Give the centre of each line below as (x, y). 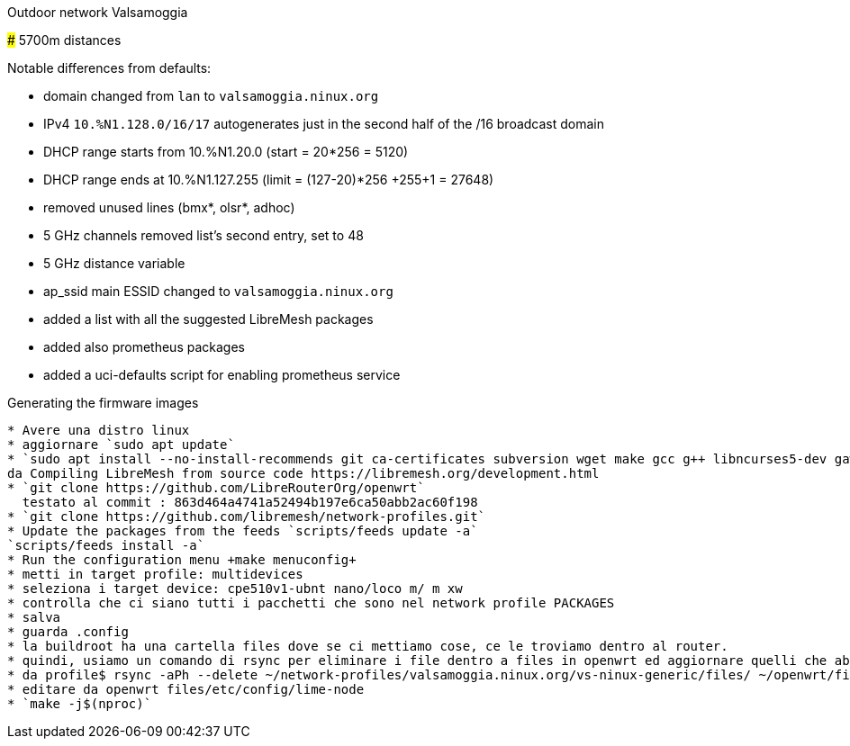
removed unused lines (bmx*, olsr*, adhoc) (169, 207)
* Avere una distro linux (99, 430)
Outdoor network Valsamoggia (98, 12)
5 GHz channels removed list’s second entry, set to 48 (203, 235)
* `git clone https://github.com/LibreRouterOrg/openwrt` (216, 488)
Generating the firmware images (103, 403)
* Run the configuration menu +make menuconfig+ (182, 560)
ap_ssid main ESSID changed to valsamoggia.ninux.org (218, 291)
